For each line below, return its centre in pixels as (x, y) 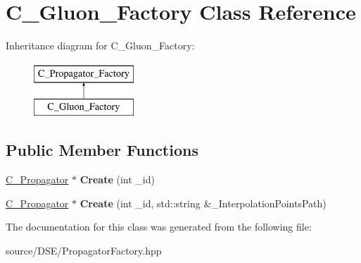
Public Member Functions (102, 150)
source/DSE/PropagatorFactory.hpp (84, 250)
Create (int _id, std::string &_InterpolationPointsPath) (203, 203)
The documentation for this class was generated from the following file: (159, 227)
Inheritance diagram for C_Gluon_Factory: (100, 45)
